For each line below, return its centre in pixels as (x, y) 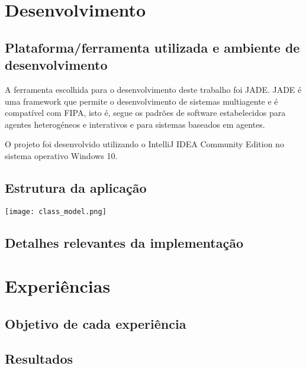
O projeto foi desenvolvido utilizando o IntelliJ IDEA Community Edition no (144, 144)
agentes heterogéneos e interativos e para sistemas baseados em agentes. (135, 124)
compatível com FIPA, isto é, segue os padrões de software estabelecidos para (145, 113)
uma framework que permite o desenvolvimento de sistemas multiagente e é (141, 101)
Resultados (39, 358)
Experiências (58, 286)
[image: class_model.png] (56, 211)
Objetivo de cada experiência (96, 323)
